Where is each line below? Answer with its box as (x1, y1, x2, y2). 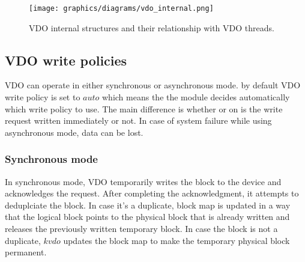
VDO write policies (5, 50, 127, 69)
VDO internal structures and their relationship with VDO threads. (29, 21, 274, 34)
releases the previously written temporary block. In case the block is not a (5, 222, 278, 235)
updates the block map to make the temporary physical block (63, 234, 290, 246)
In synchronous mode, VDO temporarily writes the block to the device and (5, 175, 282, 187)
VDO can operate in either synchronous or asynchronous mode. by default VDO (5, 79, 301, 91)
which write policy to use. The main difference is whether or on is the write (5, 102, 283, 115)
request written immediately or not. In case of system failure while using (5, 114, 272, 127)
